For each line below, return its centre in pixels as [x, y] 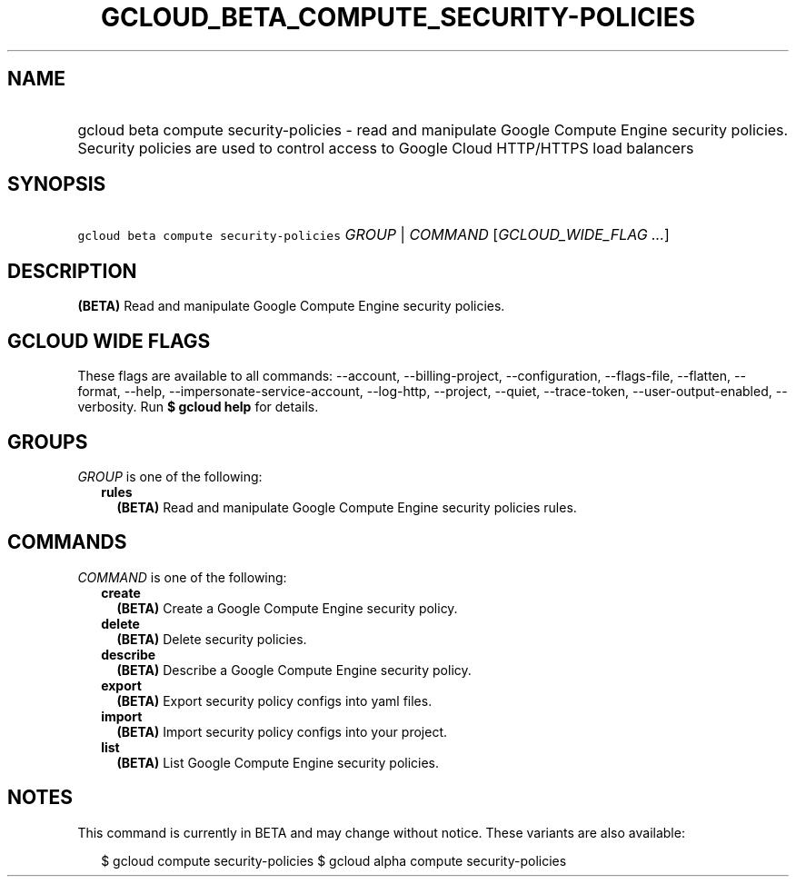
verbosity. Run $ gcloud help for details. [198, 407]
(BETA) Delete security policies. [212, 639]
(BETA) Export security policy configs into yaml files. [274, 700]
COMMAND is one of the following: [182, 577]
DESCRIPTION [72, 271]
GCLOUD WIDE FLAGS [109, 341]
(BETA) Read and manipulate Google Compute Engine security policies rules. [347, 507]
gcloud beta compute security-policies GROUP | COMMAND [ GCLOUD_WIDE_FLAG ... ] [373, 235]
